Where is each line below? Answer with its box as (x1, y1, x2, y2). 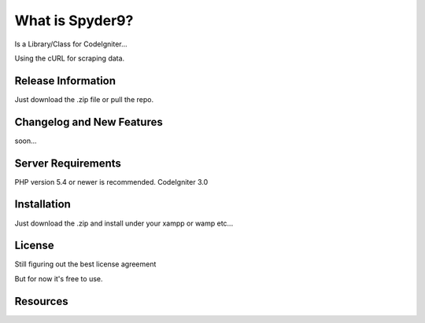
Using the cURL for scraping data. (14, 53, 125, 63)
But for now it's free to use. (14, 273, 103, 283)
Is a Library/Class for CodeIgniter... (14, 39, 128, 49)
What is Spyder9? (14, 12, 134, 29)
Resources (14, 295, 68, 308)
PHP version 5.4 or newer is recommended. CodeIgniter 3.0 (14, 177, 209, 186)
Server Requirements (14, 156, 122, 170)
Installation (14, 197, 71, 211)
